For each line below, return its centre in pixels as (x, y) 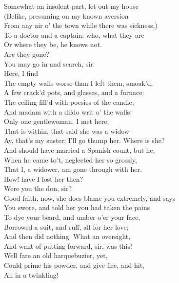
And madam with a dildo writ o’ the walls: (68, 111)
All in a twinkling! (31, 274)
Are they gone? (27, 54)
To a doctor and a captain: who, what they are (74, 35)
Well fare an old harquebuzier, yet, (56, 255)
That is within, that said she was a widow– (68, 130)
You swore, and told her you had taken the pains (77, 207)
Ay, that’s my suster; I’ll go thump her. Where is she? (84, 140)
